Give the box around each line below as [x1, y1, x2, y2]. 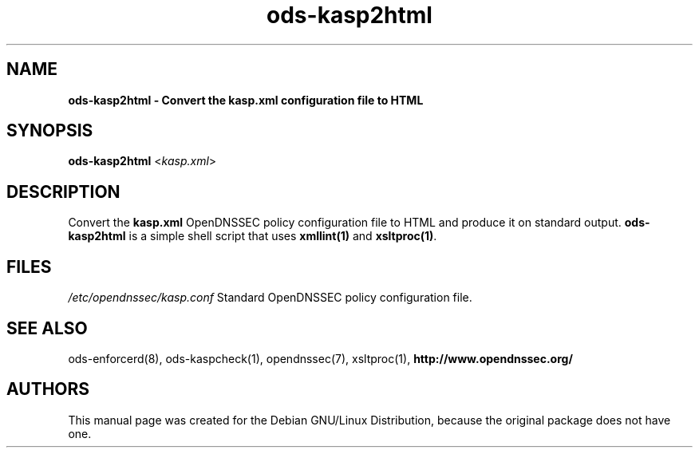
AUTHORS [6, 379, 90, 400]
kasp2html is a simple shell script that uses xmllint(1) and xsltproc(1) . [68, 229, 437, 243]
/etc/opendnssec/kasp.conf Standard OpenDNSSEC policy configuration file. [68, 290, 472, 305]
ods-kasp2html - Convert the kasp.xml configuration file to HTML [68, 93, 424, 107]
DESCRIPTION [6, 181, 120, 202]
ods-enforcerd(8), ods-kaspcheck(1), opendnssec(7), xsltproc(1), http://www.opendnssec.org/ [68, 351, 573, 365]
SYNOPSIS [6, 120, 93, 141]
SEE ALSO [6, 318, 88, 338]
